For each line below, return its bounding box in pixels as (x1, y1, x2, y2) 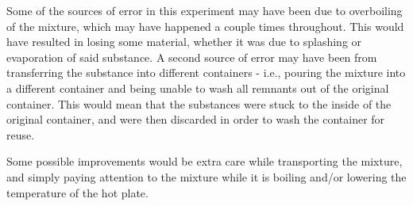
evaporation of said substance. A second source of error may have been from (6, 48, 377, 65)
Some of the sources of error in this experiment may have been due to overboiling (6, 2, 403, 18)
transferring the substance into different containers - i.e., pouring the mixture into (6, 64, 406, 81)
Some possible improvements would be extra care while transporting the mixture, (6, 153, 403, 170)
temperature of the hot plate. (6, 184, 149, 200)
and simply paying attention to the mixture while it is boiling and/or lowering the (6, 168, 407, 185)
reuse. (6, 126, 35, 143)
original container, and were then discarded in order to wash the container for (6, 111, 385, 128)
